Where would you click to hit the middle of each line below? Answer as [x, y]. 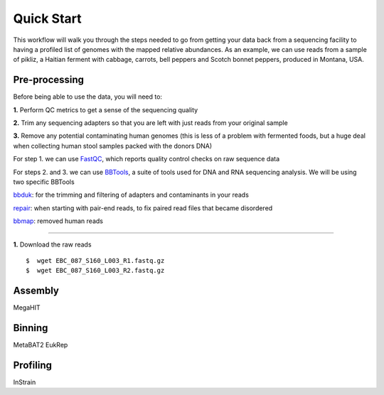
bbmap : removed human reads [58, 221]
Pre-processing [49, 80]
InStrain [25, 382]
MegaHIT [27, 308]
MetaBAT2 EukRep [41, 345]
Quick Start [47, 18]
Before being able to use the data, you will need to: [88, 97]
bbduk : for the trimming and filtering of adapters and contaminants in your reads [131, 195]
